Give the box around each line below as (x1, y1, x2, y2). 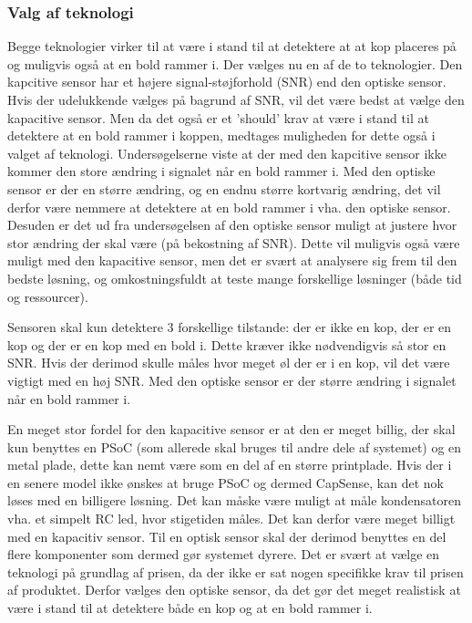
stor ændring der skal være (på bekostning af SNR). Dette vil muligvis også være (7, 233, 460, 252)
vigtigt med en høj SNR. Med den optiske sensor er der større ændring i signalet (7, 370, 457, 389)
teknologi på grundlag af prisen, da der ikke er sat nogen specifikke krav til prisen (7, 562, 464, 581)
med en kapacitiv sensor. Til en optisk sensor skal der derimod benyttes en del (7, 526, 446, 545)
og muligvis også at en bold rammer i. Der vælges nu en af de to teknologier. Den (7, 54, 463, 73)
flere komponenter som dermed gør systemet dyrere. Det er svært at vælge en (7, 545, 440, 564)
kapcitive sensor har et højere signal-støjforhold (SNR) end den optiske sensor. (7, 72, 446, 91)
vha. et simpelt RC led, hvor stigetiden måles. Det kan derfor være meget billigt (7, 509, 456, 528)
